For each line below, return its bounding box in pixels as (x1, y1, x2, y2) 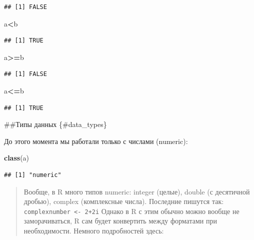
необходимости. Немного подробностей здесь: (23, 225, 164, 235)
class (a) (4, 152, 29, 163)
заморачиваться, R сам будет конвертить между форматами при (23, 215, 217, 226)
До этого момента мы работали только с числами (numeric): (4, 135, 188, 146)
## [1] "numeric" (4, 171, 61, 178)
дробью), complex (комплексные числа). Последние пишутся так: (23, 196, 224, 206)
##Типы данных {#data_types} (4, 119, 107, 129)
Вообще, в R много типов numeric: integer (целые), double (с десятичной (23, 186, 250, 196)
